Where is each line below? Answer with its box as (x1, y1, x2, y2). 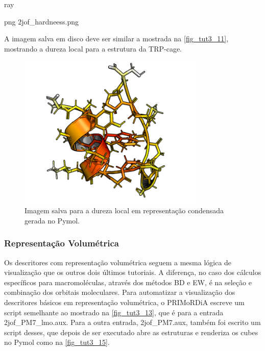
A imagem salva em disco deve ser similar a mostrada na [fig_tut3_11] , (4, 33, 229, 44)
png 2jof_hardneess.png (4, 16, 79, 27)
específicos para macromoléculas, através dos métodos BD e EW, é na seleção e (4, 277, 252, 287)
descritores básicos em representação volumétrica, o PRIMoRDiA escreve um (4, 297, 245, 308)
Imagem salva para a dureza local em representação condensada (25, 205, 224, 216)
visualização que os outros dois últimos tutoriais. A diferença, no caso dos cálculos (4, 267, 261, 278)
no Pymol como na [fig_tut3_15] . (4, 337, 110, 347)
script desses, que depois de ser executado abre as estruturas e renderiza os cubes (4, 327, 258, 337)
